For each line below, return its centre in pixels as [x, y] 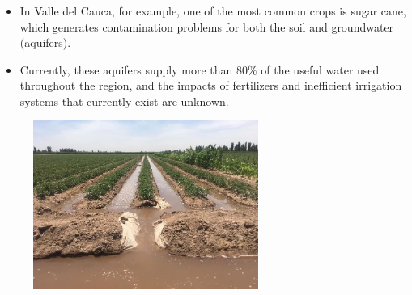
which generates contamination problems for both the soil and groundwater [207, 26]
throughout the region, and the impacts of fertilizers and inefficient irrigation [211, 85]
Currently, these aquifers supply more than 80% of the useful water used [200, 69]
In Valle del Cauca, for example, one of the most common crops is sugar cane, [213, 10]
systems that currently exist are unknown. [124, 101]
